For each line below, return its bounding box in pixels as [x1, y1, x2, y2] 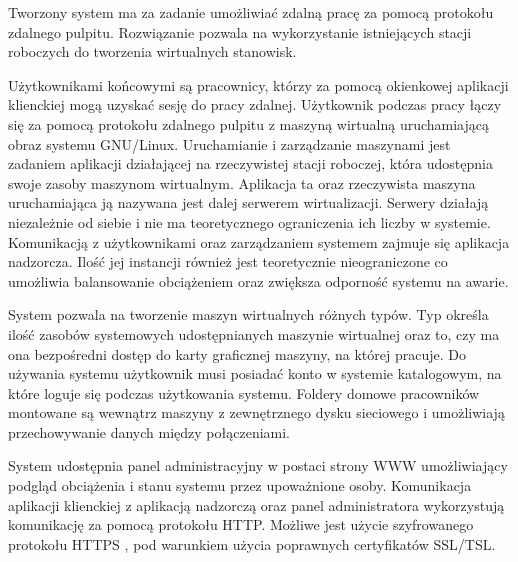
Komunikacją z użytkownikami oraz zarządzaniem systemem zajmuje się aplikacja [8, 231, 510, 252]
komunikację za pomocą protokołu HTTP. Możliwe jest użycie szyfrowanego [8, 514, 474, 535]
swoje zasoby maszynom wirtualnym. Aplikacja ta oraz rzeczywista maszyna [8, 172, 476, 193]
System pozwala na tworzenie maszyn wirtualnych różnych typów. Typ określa [8, 304, 489, 325]
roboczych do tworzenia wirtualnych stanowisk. [8, 41, 297, 62]
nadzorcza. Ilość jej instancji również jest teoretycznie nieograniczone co [8, 251, 448, 272]
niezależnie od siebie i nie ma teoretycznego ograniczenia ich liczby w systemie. [8, 211, 491, 232]
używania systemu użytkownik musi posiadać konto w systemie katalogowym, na [8, 363, 502, 384]
